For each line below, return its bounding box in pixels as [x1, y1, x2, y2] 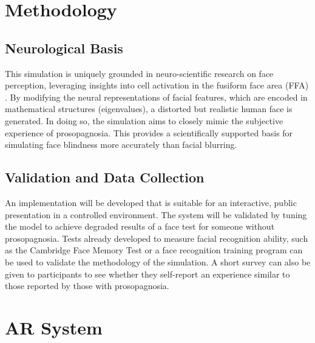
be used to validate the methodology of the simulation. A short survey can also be [5, 255, 311, 268]
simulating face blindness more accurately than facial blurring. [5, 138, 237, 151]
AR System [5, 315, 103, 339]
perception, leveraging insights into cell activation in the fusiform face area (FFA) [5, 79, 309, 92]
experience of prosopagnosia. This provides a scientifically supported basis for [5, 126, 293, 139]
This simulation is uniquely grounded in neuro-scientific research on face [5, 67, 274, 79]
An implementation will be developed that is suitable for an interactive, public [5, 196, 297, 208]
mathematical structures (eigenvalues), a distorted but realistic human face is [5, 102, 293, 115]
